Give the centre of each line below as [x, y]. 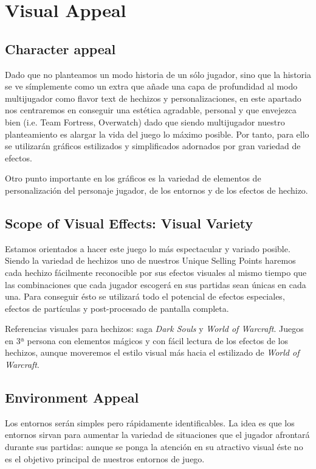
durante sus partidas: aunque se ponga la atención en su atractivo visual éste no [154, 447]
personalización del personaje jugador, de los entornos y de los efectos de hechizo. [156, 190]
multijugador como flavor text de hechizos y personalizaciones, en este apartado [153, 98]
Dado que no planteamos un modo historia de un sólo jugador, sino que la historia [158, 74]
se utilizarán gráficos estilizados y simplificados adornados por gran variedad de [153, 146]
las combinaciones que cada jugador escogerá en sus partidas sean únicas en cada [156, 284]
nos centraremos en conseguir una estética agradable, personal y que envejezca [151, 110]
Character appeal [60, 48]
